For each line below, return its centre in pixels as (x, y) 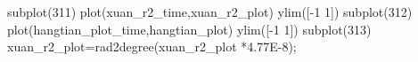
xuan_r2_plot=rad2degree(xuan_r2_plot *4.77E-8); (152, 46)
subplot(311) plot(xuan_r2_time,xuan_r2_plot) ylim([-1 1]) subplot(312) (210, 12)
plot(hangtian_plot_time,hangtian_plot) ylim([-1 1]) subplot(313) (189, 29)
